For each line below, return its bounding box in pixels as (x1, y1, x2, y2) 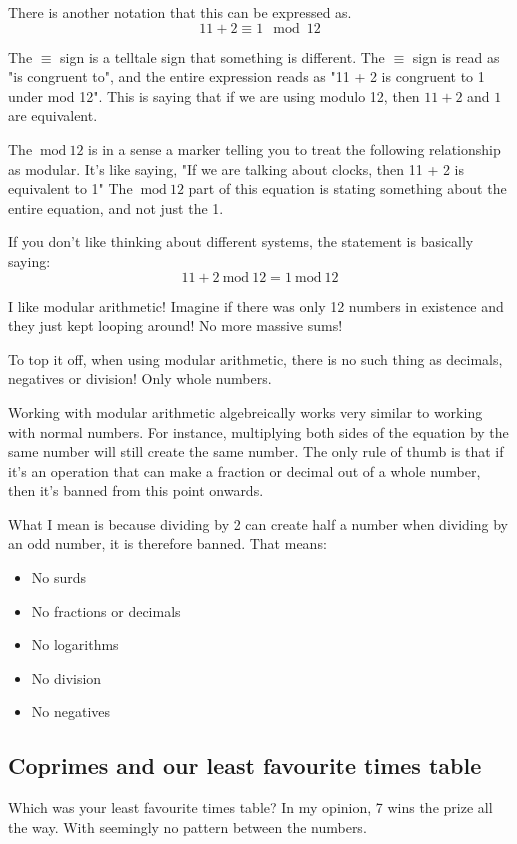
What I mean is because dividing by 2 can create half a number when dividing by (8, 513, 508, 534)
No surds (31, 567, 87, 588)
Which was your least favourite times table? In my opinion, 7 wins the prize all (8, 797, 493, 818)
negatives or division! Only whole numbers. (8, 368, 272, 389)
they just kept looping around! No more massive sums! (8, 315, 343, 336)
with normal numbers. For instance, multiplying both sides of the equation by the (8, 421, 509, 442)
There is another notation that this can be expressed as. (8, 2, 352, 22)
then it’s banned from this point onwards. (8, 480, 264, 501)
